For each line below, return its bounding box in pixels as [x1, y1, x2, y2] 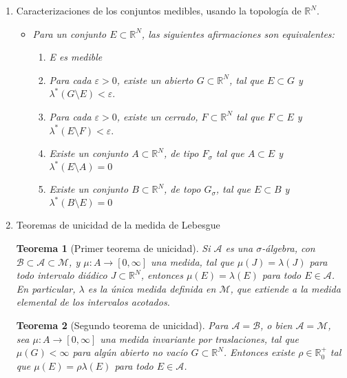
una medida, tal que [151, 254, 234, 269]
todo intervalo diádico [16, 268, 107, 282]
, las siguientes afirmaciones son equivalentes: [141, 26, 335, 41]
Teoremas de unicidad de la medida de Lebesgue [16, 218, 220, 232]
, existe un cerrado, [116, 109, 198, 123]
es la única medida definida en [87, 281, 216, 295]
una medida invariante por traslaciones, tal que [100, 331, 299, 346]
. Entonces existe [223, 345, 295, 359]
